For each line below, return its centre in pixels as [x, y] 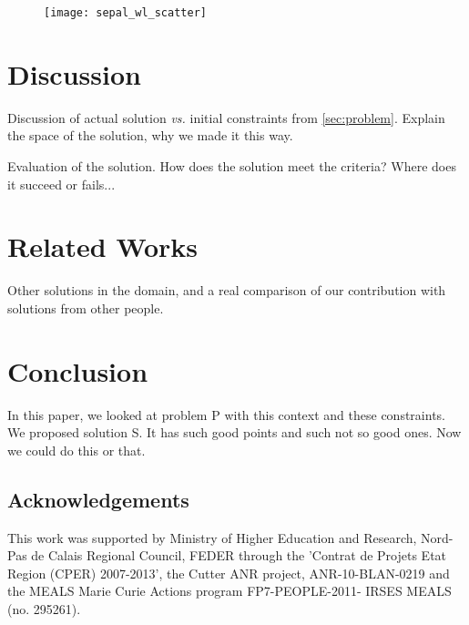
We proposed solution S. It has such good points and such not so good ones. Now [234, 432]
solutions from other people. [86, 307]
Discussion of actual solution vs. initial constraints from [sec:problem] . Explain [226, 117]
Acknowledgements [98, 499]
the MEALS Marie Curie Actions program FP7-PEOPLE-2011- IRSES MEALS [229, 591]
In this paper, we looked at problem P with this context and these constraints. [226, 414]
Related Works [103, 246]
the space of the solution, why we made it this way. [150, 135]
